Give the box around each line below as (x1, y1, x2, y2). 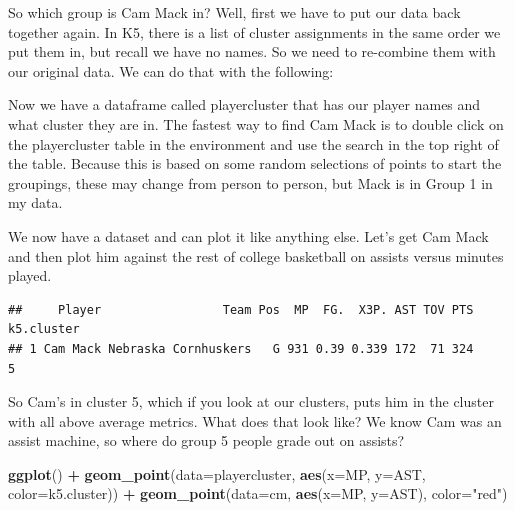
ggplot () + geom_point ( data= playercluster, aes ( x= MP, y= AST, (8, 463, 426, 484)
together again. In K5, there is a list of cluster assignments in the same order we (8, 21, 501, 42)
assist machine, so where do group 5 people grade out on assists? (8, 430, 405, 451)
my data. (8, 192, 63, 213)
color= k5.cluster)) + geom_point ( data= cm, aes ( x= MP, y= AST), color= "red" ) (8, 483, 508, 504)
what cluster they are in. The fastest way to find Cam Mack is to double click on (8, 113, 504, 134)
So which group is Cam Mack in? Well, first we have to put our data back (8, 2, 461, 22)
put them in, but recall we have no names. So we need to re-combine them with (8, 41, 496, 62)
